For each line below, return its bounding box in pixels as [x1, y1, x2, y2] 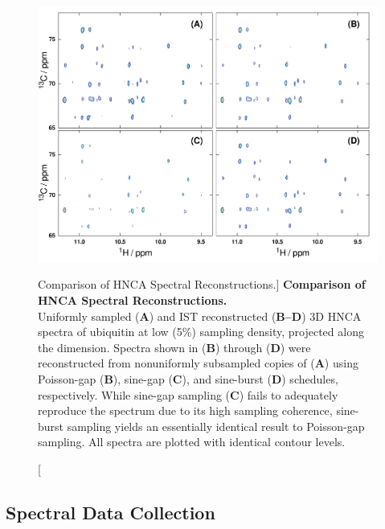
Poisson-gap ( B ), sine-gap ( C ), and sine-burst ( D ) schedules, [38, 371, 338, 388]
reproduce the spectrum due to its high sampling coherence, [38, 402, 333, 419]
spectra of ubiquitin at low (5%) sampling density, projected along [38, 323, 364, 340]
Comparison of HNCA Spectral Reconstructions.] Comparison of [38, 276, 366, 293]
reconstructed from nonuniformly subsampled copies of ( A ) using [38, 355, 358, 371]
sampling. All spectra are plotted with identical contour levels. [38, 433, 346, 450]
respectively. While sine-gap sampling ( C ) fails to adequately [38, 386, 338, 403]
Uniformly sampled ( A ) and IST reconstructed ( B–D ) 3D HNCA [38, 307, 362, 324]
